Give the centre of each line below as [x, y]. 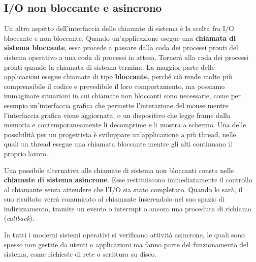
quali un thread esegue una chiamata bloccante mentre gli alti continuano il [118, 144]
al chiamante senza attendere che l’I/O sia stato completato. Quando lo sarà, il [123, 189]
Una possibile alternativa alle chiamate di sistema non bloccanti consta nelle [119, 170]
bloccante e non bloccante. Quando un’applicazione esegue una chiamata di [120, 38]
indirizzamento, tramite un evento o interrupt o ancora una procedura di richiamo [128, 208]
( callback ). [19, 218]
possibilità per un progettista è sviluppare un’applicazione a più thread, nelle [120, 134]
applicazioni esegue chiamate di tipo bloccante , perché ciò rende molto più [118, 76]
